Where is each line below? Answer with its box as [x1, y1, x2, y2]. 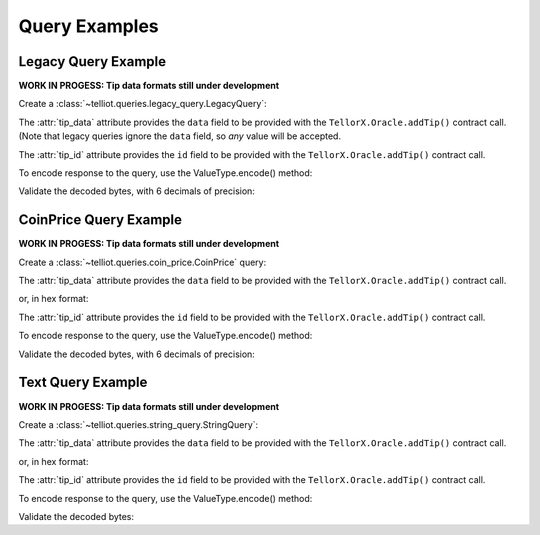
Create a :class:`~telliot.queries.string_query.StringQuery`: [18, 418, 259, 430]
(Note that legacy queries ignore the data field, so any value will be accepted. [18, 130, 342, 142]
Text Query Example [18, 374, 148, 391]
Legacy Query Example [18, 53, 167, 70]
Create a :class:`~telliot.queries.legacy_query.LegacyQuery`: [18, 98, 267, 110]
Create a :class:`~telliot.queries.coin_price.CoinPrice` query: [18, 256, 267, 268]
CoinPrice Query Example [18, 211, 183, 229]
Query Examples [18, 15, 159, 37]
